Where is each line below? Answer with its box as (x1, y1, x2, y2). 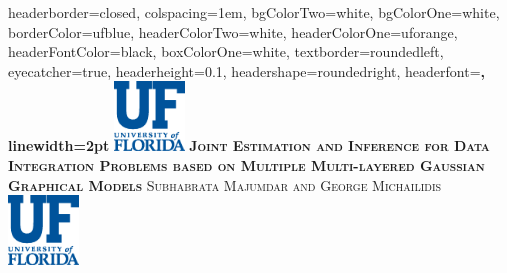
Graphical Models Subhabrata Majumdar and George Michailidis (8, 174, 442, 195)
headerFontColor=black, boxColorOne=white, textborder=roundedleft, (8, 41, 444, 62)
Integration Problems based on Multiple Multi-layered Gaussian (8, 154, 485, 175)
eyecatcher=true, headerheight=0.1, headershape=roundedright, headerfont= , (8, 60, 485, 81)
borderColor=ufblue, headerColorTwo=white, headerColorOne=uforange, (8, 21, 458, 42)
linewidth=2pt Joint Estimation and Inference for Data (8, 135, 490, 156)
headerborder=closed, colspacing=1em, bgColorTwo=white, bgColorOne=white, (8, 2, 500, 22)
